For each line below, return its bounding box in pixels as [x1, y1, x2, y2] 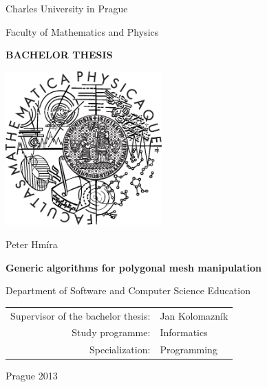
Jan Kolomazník [160, 308, 228, 322]
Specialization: [89, 342, 151, 357]
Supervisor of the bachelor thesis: [10, 308, 151, 322]
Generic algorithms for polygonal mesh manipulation [6, 260, 261, 274]
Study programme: [72, 325, 151, 340]
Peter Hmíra [6, 237, 58, 252]
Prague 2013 [6, 368, 58, 383]
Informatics [160, 325, 208, 340]
